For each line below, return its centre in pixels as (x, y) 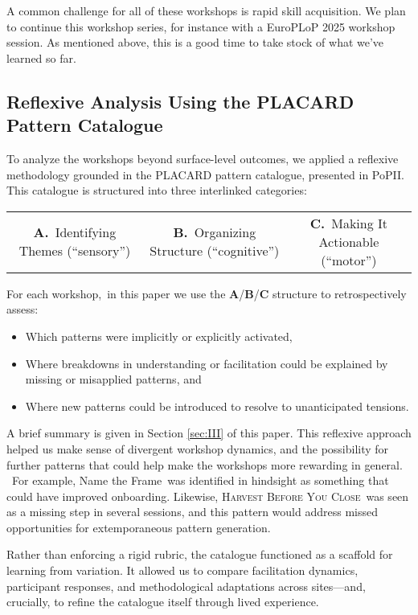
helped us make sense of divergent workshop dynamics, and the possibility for (198, 448)
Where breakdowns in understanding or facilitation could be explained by (207, 363)
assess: (23, 309)
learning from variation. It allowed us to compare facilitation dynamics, (182, 570)
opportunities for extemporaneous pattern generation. (139, 527)
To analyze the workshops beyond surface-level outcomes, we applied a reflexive (203, 158)
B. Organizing (215, 232)
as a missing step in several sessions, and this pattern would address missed (192, 512)
